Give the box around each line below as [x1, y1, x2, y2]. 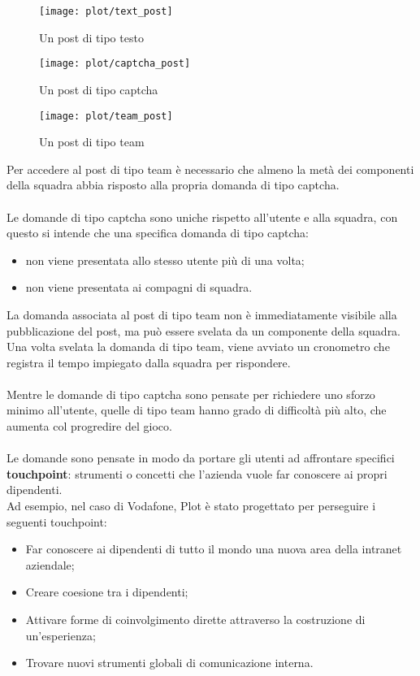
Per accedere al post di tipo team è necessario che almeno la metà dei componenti [6, 160, 414, 177]
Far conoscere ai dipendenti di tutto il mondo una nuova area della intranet [25, 540, 402, 557]
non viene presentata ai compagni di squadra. [25, 279, 253, 296]
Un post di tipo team [39, 133, 145, 150]
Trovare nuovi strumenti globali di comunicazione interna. [25, 654, 314, 671]
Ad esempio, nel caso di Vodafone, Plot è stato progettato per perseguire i [6, 497, 376, 514]
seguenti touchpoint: [6, 513, 107, 530]
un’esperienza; [25, 626, 96, 643]
